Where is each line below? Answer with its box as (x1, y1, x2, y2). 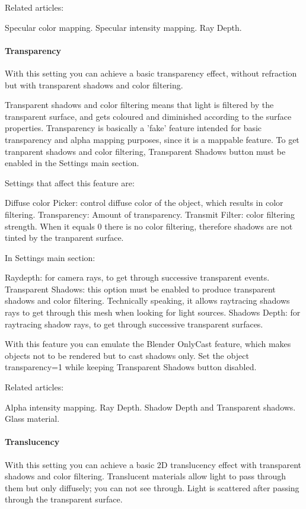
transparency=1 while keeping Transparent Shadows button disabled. (5, 361, 257, 373)
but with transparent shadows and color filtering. (5, 78, 183, 91)
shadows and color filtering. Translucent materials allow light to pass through (5, 470, 286, 482)
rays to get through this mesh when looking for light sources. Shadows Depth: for (5, 306, 301, 319)
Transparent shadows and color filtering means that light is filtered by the (5, 98, 274, 111)
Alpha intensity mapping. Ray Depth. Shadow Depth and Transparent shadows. (5, 400, 296, 413)
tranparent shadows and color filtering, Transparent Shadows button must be (5, 145, 286, 157)
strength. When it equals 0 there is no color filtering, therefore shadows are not (5, 219, 293, 232)
